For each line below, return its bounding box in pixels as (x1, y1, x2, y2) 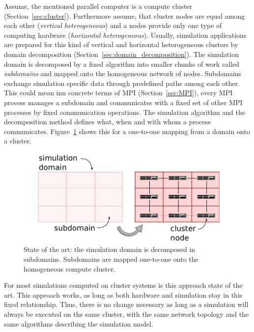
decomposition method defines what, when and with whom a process (4, 116, 211, 127)
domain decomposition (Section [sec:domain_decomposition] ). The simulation (4, 49, 239, 59)
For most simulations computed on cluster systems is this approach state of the (4, 280, 243, 290)
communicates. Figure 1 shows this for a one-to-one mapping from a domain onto (4, 126, 250, 136)
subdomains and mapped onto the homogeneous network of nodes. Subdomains (4, 68, 242, 79)
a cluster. (4, 136, 32, 146)
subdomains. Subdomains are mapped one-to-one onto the (24, 254, 198, 264)
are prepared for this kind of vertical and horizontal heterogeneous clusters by (4, 39, 238, 50)
